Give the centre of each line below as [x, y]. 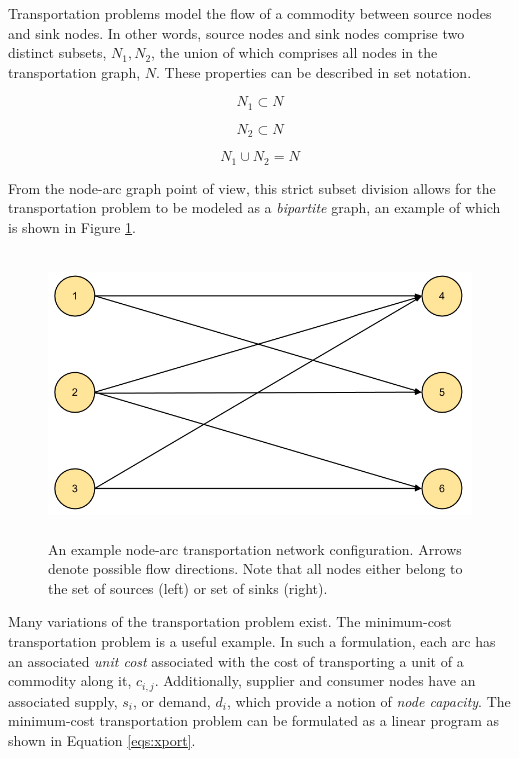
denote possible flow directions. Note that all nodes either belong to [255, 568]
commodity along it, [70, 680]
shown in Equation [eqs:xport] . [102, 739]
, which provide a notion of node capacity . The [368, 700]
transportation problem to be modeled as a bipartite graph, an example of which [254, 207]
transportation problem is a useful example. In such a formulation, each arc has [252, 640]
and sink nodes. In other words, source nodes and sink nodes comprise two [236, 32]
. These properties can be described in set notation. [314, 71]
